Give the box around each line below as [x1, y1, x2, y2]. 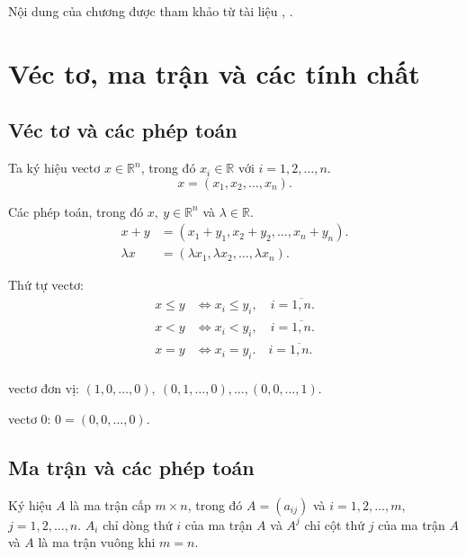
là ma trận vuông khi [38, 533, 156, 552]
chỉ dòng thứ [103, 515, 173, 534]
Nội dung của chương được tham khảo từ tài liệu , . [8, 2, 293, 20]
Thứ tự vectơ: [8, 275, 84, 294]
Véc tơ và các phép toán [8, 116, 237, 144]
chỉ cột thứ [304, 515, 365, 534]
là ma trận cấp [69, 495, 151, 514]
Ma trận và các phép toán [8, 453, 255, 481]
